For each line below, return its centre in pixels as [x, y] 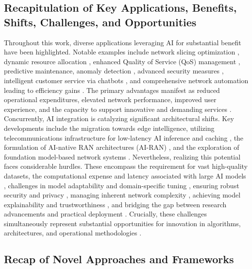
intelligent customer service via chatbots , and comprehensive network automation [126, 80]
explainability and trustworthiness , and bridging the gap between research [115, 204]
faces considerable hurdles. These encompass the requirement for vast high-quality [126, 166]
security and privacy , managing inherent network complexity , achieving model [122, 195]
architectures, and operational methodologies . [73, 233]
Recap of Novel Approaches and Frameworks [119, 259]
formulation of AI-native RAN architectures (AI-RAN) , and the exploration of [122, 147]
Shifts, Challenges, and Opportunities [100, 22]
